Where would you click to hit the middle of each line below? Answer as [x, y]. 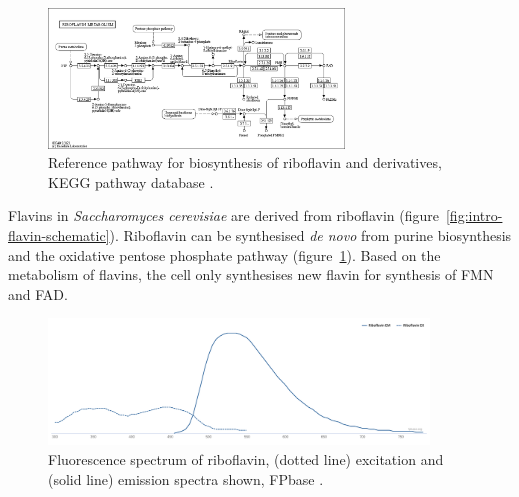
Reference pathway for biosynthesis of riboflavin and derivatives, [245, 162]
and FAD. [38, 293]
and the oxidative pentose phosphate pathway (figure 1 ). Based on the [224, 254]
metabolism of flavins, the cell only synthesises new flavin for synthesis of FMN [251, 274]
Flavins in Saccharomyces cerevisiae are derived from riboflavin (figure [223, 215]
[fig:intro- [474, 215]
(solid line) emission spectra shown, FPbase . [186, 478]
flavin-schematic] [59, 234]
